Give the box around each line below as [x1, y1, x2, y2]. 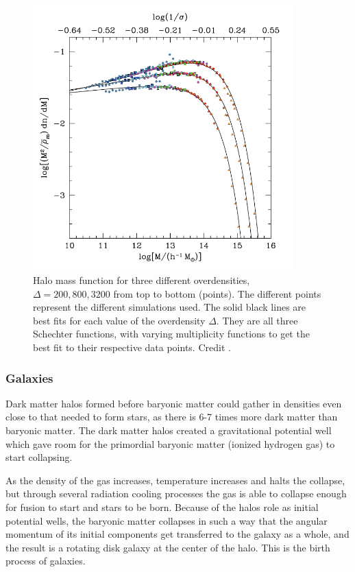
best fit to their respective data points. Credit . [33, 340, 231, 354]
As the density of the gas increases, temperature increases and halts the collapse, [5, 473, 345, 487]
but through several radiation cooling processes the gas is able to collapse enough [5, 486, 347, 501]
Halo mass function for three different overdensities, [33, 273, 250, 287]
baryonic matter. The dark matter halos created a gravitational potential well [5, 423, 332, 437]
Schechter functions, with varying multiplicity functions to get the [33, 326, 310, 341]
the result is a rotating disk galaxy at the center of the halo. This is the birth [5, 540, 330, 554]
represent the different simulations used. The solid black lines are [33, 300, 306, 314]
